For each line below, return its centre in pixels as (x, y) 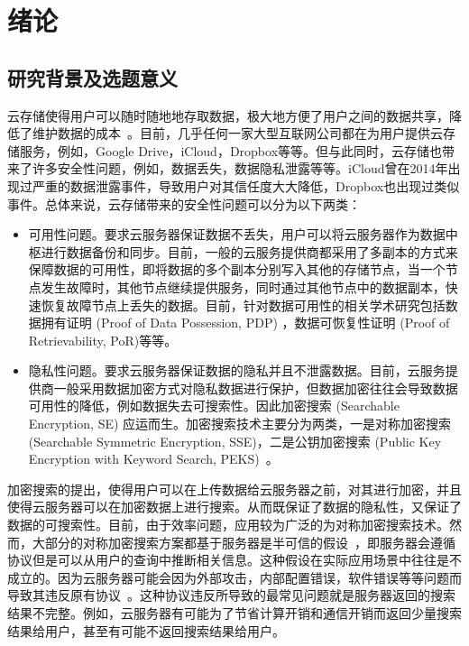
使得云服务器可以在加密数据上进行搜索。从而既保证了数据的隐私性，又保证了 (234, 507)
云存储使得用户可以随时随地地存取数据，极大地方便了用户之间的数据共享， (228, 115)
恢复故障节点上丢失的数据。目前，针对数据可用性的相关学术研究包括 (243, 305)
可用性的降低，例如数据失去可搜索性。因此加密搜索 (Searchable (214, 406)
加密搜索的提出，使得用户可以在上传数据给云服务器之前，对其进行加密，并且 (234, 489)
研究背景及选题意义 (92, 77)
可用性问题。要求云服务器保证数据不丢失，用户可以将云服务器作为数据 (237, 234)
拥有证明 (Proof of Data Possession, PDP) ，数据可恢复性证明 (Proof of (245, 323)
